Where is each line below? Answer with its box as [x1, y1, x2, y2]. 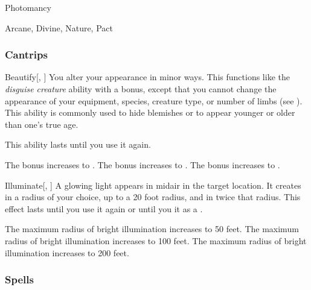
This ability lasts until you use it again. [5, 138, 151, 151]
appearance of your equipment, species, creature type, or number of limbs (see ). [5, 94, 303, 107]
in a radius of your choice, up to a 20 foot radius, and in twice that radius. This [5, 191, 301, 203]
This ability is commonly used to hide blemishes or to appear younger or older [5, 106, 295, 119]
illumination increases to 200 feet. [5, 246, 129, 259]
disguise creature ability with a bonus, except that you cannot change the [5, 83, 277, 95]
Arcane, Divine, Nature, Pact [5, 21, 113, 34]
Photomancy [5, 1, 51, 13]
